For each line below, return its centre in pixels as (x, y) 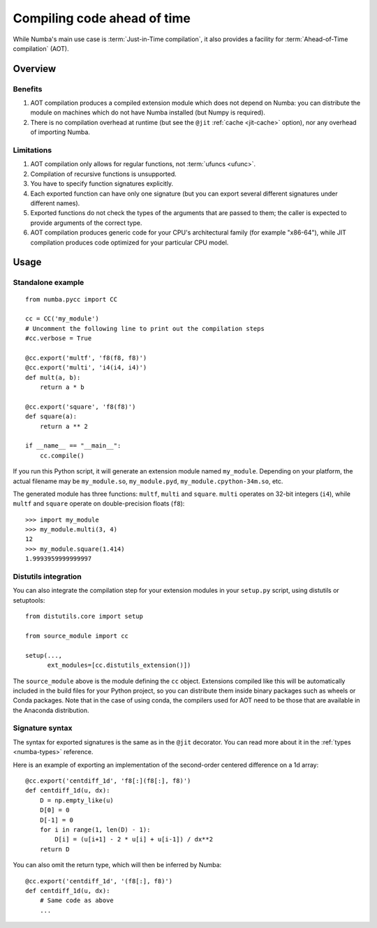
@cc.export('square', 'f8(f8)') (81, 406)
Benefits (28, 89)
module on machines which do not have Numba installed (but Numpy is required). (148, 112)
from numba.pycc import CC (72, 299)
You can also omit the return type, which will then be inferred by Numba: (117, 865)
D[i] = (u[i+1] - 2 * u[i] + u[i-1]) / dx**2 (134, 839)
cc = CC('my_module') (62, 319)
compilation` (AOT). (41, 48)
